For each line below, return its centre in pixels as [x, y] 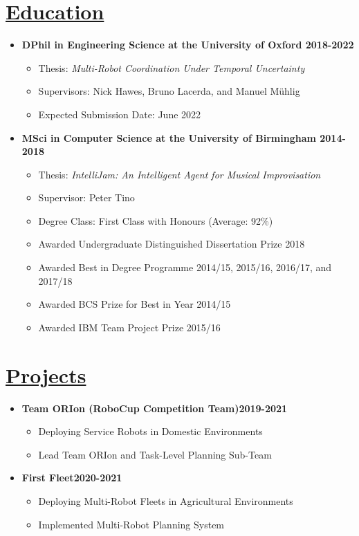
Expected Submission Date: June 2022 [120, 114]
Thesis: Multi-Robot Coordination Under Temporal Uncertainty [172, 67]
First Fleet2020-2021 [72, 478]
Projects [46, 375]
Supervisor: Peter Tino [86, 197]
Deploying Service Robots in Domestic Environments [150, 431]
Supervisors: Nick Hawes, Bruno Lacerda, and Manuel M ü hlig [169, 91]
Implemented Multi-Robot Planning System [131, 524]
